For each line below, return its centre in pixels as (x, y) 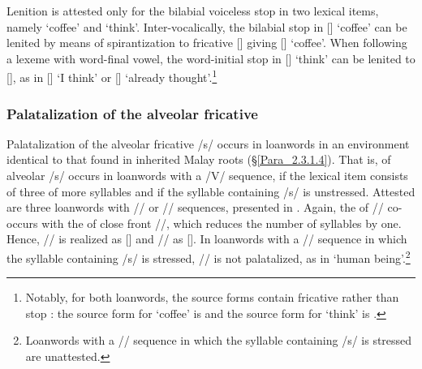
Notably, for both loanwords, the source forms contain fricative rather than (212, 297)
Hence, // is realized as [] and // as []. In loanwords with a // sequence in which (207, 239)
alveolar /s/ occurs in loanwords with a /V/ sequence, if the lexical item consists (207, 176)
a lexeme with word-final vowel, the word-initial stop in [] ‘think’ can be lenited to (211, 58)
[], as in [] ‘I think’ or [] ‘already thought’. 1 (112, 76)
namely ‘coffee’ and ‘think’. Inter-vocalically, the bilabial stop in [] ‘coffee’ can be (207, 26)
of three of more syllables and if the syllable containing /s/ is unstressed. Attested (211, 191)
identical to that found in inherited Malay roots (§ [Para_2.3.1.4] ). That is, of (199, 159)
